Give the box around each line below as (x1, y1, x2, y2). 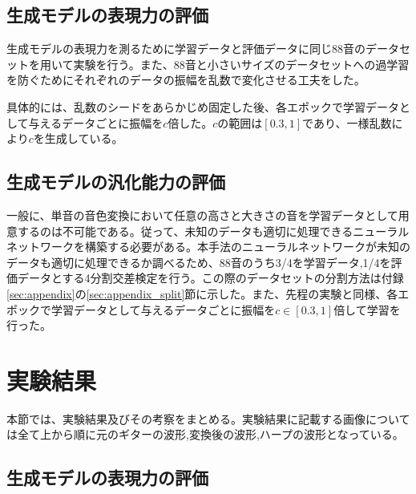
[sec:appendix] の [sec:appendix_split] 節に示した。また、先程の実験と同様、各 (6, 285, 398, 302)
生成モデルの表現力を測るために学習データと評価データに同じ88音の (6, 40, 366, 57)
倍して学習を (333, 301, 401, 318)
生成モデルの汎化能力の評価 (6, 169, 225, 194)
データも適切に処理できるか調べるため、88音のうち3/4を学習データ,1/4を (6, 253, 391, 270)
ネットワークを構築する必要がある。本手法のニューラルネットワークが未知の (6, 238, 410, 255)
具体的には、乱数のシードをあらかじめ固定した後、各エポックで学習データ (6, 98, 399, 115)
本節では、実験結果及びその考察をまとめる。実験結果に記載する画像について (6, 410, 410, 427)
